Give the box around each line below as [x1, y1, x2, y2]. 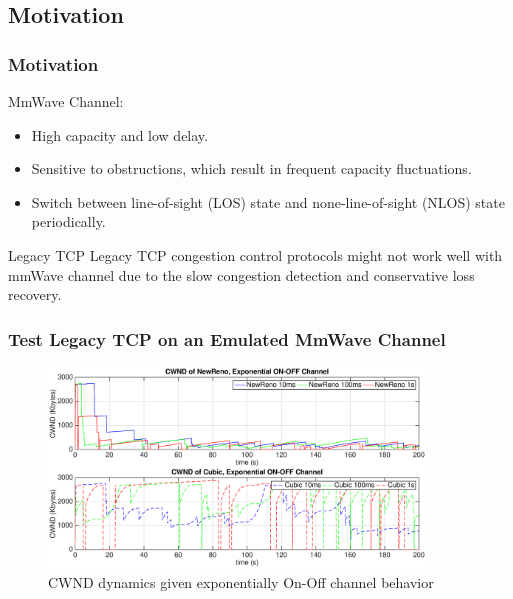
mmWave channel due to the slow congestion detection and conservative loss [8, 264, 475, 285]
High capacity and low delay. [31, 124, 208, 145]
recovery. [8, 284, 62, 305]
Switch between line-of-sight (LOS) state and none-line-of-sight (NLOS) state [31, 191, 505, 212]
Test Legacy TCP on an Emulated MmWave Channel [8, 326, 446, 351]
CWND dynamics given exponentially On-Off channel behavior [48, 572, 434, 593]
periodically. [31, 211, 106, 232]
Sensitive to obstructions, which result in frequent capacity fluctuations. [31, 158, 472, 179]
